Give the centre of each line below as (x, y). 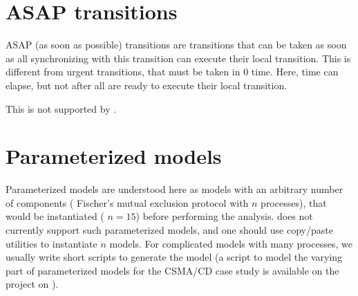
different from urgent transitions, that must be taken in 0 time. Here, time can (172, 72)
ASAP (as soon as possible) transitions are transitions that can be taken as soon (176, 45)
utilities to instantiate (51, 243)
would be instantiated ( (55, 216)
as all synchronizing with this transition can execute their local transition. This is (178, 58)
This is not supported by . (61, 108)
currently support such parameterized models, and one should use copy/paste (169, 230)
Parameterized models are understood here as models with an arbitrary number (175, 189)
